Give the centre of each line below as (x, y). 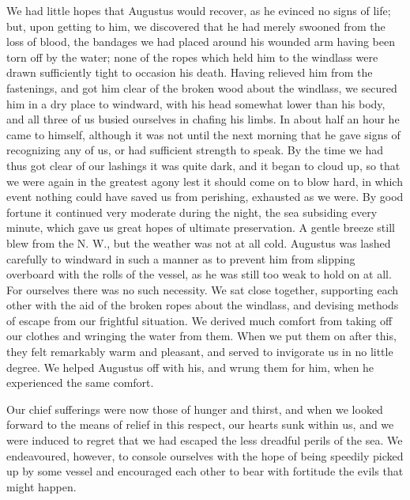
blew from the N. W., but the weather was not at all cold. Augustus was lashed (199, 242)
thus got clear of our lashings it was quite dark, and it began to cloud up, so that (203, 165)
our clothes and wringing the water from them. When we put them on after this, (201, 336)
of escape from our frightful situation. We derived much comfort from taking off (199, 320)
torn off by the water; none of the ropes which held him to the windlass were (192, 57)
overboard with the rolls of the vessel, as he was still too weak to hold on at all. (199, 274)
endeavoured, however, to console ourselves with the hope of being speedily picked (205, 455)
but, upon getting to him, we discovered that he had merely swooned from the (196, 26)
